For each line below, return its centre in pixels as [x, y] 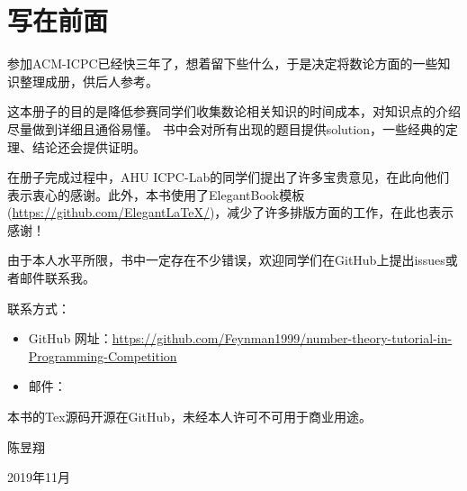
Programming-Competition [103, 355]
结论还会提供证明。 [89, 146]
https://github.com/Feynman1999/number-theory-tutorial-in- [282, 338]
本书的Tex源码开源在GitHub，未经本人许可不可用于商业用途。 [189, 417]
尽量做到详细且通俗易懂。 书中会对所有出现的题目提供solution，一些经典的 [226, 128]
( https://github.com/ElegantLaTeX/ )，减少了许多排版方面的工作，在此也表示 [231, 212]
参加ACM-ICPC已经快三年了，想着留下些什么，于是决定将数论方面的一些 [223, 64]
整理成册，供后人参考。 [89, 81]
